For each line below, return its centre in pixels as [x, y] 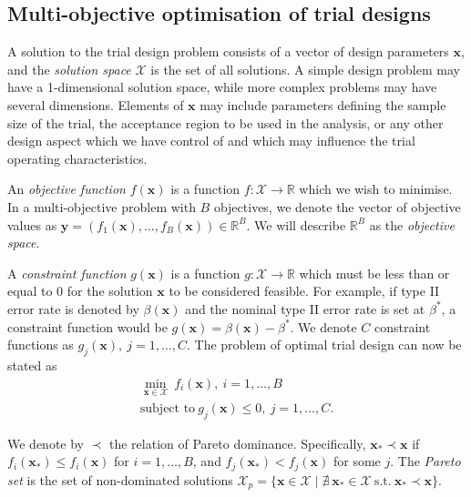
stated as [32, 365]
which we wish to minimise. [376, 189]
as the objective [412, 224]
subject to [168, 408]
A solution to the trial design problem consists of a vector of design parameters [228, 51]
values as [32, 224]
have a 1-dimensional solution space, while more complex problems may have [222, 87]
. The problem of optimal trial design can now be [324, 345]
